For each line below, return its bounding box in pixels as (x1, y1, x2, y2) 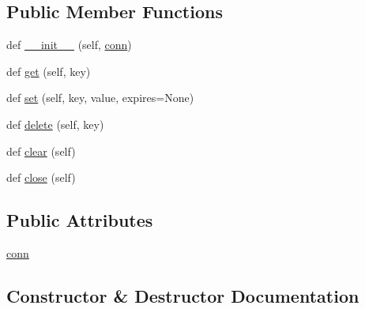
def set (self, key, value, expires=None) (6, 89, 194, 106)
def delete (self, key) (6, 115, 104, 132)
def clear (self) (6, 142, 76, 159)
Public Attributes (6, 208, 153, 232)
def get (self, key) (6, 62, 91, 79)
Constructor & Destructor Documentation (6, 283, 359, 307)
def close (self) (6, 169, 76, 186)
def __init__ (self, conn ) (6, 36, 132, 53)
